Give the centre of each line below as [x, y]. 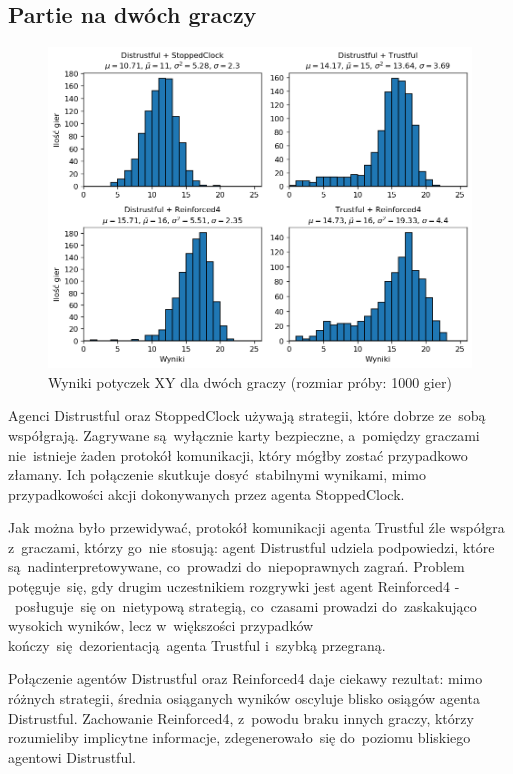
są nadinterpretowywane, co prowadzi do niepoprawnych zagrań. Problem [236, 566]
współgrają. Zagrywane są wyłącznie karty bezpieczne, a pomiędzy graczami [244, 434]
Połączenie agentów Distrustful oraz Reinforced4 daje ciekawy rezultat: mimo [245, 678]
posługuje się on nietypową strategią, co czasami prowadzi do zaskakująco [245, 605]
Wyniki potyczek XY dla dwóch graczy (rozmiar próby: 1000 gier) [250, 381]
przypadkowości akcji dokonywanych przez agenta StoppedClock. [206, 493]
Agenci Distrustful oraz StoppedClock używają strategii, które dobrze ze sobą [247, 415]
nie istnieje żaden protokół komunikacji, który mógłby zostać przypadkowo [238, 454]
